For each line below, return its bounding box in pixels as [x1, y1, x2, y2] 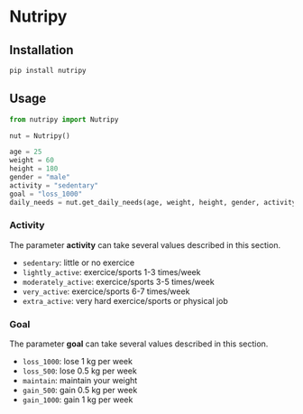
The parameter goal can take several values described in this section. [9, 338, 269, 349]
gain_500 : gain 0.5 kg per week [22, 385, 138, 396]
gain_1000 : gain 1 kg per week [22, 394, 133, 405]
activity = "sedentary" [9, 180, 99, 190]
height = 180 [9, 164, 59, 173]
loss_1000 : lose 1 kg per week [22, 356, 133, 367]
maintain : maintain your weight [22, 375, 138, 386]
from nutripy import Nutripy [9, 115, 119, 124]
